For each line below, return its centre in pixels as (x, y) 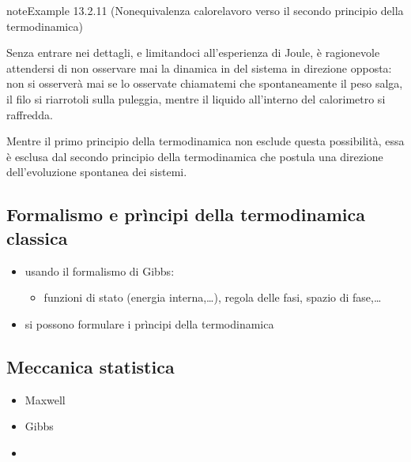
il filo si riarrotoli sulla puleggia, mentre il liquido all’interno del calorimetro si (196, 98)
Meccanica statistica (90, 366)
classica (37, 237)
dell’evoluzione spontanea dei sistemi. (97, 172)
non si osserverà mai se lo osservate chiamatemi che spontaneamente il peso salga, (205, 83)
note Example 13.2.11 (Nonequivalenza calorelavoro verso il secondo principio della (205, 10)
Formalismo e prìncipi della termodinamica (186, 214)
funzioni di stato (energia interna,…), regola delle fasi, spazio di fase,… (213, 297)
